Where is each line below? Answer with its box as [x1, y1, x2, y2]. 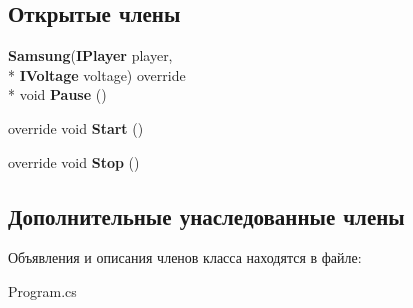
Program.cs [8, 280, 77, 301]
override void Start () [8, 117, 144, 138]
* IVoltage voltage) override [8, 64, 186, 85]
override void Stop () [8, 151, 140, 172]
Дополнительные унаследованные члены [8, 200, 405, 231]
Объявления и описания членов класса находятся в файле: [8, 247, 362, 268]
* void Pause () [8, 84, 107, 105]
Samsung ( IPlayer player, [8, 45, 173, 66]
